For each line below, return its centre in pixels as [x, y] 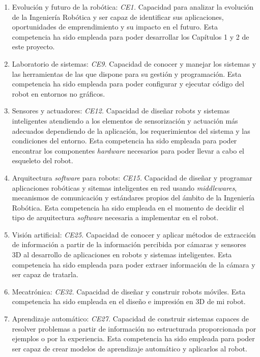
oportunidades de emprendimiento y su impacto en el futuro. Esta [115, 27]
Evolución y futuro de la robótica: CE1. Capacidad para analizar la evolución [133, 7]
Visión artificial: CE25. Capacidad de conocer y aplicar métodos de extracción [134, 234]
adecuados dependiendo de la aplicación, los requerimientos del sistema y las [131, 130]
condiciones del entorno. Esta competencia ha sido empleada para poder [124, 141]
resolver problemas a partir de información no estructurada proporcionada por [134, 328]
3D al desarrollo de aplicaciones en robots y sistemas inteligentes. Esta [122, 255]
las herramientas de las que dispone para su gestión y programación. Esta [127, 73]
